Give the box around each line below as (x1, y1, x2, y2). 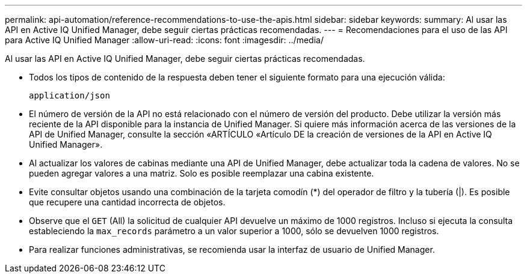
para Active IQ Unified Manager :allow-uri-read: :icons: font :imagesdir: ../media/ (5, 35, 324, 45)
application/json (29, 91, 110, 100)
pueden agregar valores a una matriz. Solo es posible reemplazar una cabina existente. (29, 168, 374, 178)
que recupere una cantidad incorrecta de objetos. (29, 197, 226, 207)
